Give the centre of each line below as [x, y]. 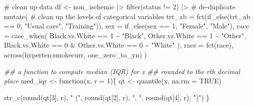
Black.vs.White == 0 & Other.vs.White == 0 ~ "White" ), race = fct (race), [119, 45]
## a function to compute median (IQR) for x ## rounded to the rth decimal [122, 71]
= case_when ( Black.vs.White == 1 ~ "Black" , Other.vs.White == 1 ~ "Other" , [125, 35]
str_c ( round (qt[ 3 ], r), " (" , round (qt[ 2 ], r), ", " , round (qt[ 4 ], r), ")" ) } [107, 97]
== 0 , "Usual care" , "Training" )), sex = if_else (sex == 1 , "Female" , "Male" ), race [127, 26]
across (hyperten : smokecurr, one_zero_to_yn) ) [76, 54]
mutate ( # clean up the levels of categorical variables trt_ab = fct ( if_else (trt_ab [127, 16]
